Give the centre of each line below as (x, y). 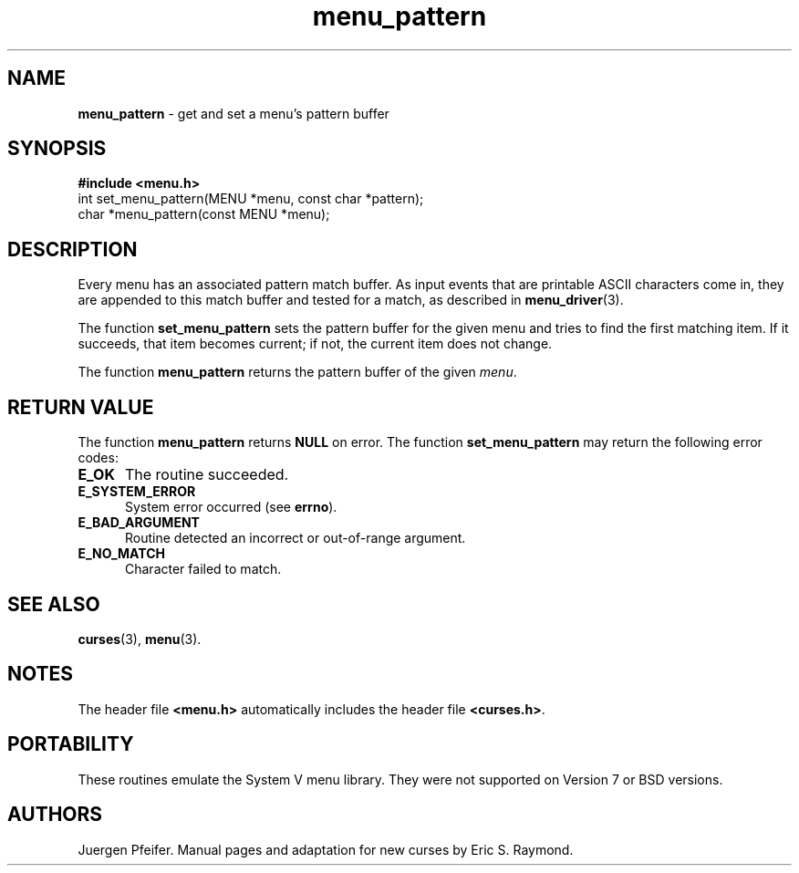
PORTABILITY (71, 744)
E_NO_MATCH (122, 554)
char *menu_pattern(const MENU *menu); (204, 214)
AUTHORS (55, 815)
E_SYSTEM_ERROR (137, 492)
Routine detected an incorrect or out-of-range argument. (296, 538)
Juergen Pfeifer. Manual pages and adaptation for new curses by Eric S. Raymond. (326, 849)
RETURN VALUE (81, 407)
